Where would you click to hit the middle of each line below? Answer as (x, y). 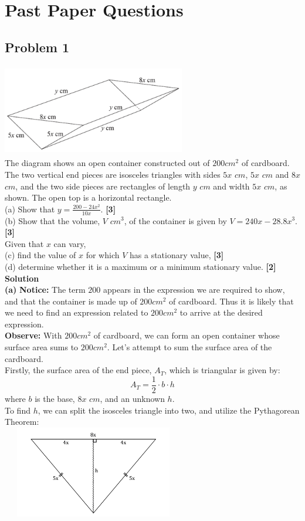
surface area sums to (42, 347)
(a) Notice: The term (45, 290)
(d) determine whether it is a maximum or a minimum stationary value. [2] (140, 266)
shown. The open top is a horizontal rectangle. (88, 197)
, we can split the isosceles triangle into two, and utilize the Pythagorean (169, 410)
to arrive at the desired (221, 312)
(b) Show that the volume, (52, 220)
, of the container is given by (175, 220)
